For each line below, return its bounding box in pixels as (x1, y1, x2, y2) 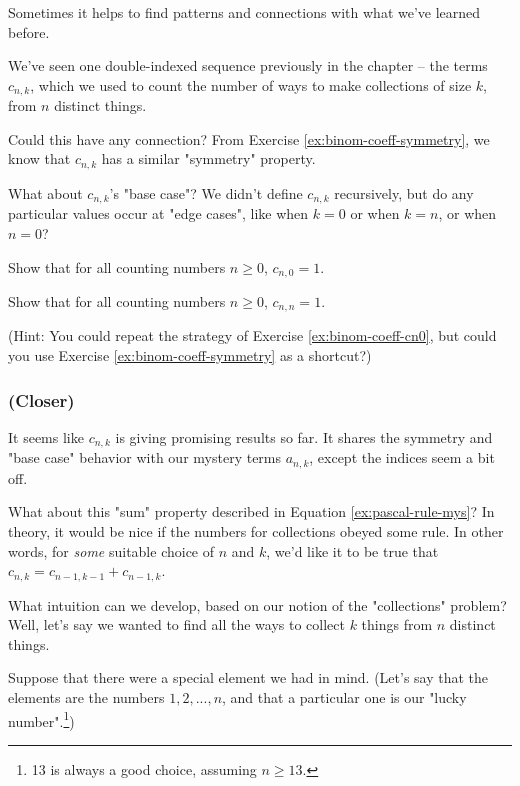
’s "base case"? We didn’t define (109, 182, 303, 203)
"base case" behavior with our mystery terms (8, 447, 282, 468)
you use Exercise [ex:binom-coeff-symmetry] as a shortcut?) (8, 345, 372, 366)
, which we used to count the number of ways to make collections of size (30, 74, 472, 95)
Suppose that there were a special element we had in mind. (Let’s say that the (8, 667, 489, 688)
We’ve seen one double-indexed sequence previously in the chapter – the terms (8, 55, 488, 76)
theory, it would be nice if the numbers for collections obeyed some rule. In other (8, 520, 504, 541)
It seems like (8, 426, 84, 447)
